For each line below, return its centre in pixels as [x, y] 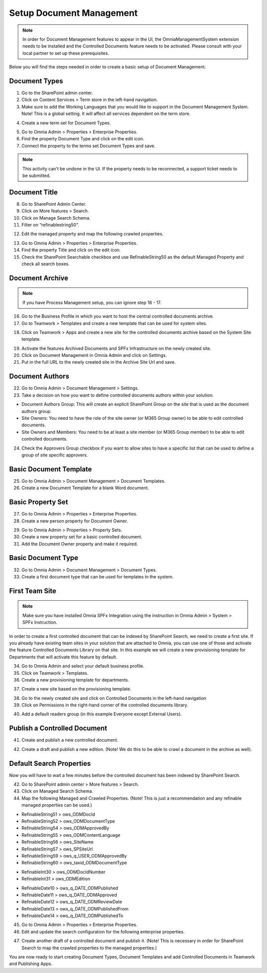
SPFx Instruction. [40, 623]
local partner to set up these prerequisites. [66, 53]
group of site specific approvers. [55, 455]
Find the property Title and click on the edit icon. [71, 250]
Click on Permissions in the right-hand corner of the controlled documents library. [105, 705]
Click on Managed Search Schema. [57, 791]
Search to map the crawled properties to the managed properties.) [89, 948]
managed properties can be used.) [57, 805]
